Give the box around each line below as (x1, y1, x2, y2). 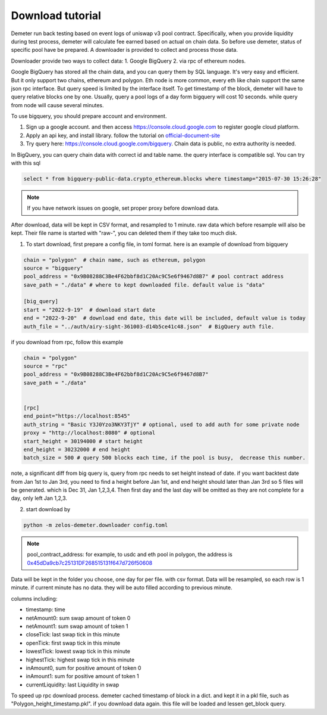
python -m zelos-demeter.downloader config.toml (23, 521, 168, 529)
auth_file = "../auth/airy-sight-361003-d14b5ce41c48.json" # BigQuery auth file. (23, 323, 275, 330)
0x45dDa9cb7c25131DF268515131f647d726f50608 (27, 559, 153, 566)
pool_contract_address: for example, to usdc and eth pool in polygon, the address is (27, 551, 233, 558)
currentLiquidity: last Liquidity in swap (26, 681, 120, 688)
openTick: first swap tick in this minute (26, 639, 121, 646)
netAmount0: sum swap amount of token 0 (26, 614, 131, 621)
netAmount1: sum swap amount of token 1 (26, 623, 128, 630)
